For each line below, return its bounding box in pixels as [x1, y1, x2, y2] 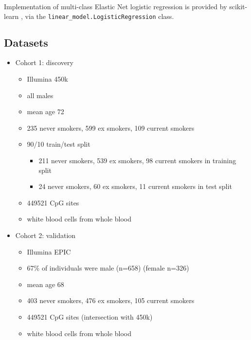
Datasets [4, 34, 48, 50]
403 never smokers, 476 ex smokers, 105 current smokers [27, 295, 195, 306]
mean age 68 [27, 279, 64, 289]
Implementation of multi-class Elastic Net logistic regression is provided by [4, 1, 227, 11]
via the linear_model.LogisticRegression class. [25, 11, 174, 21]
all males [27, 90, 54, 100]
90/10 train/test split [27, 139, 90, 149]
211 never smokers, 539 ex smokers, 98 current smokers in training [38, 155, 236, 166]
